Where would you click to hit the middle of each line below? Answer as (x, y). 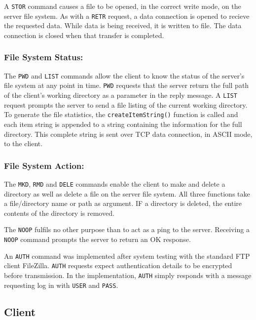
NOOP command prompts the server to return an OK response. (97, 239)
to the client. (23, 143)
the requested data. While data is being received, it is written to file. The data (123, 25)
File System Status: (44, 57)
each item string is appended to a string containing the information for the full (123, 124)
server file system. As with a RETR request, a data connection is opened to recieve (127, 16)
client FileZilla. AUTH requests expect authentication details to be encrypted (118, 265)
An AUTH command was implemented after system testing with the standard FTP (127, 256)
